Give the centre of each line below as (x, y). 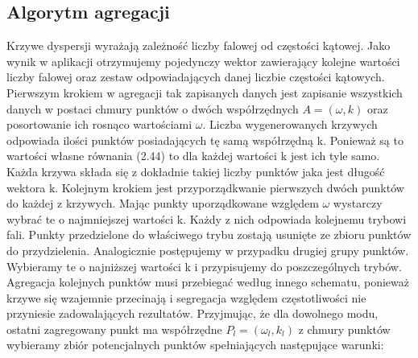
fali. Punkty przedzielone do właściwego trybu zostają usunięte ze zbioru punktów (209, 235)
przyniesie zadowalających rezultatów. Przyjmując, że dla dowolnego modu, (192, 313)
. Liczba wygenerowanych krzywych (290, 124)
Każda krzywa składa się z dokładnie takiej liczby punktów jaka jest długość (196, 171)
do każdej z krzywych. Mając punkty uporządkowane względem (163, 203)
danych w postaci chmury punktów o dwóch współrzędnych (153, 108)
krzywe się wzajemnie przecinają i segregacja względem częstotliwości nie (186, 297)
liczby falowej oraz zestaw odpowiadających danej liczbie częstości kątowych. (196, 77)
